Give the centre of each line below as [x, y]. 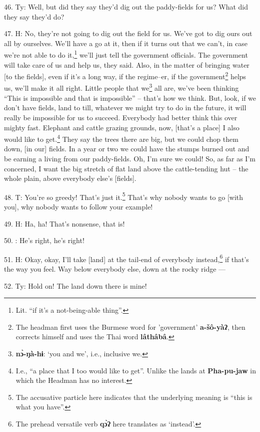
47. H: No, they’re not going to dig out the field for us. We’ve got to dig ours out [128, 33]
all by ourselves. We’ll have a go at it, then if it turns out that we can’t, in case [126, 43]
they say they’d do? [34, 16]
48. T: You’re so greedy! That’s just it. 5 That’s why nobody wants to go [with [124, 196]
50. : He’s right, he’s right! [44, 240]
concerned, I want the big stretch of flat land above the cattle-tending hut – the [126, 168]
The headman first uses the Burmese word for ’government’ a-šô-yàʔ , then [130, 327]
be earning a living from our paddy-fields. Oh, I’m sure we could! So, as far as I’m [130, 158]
